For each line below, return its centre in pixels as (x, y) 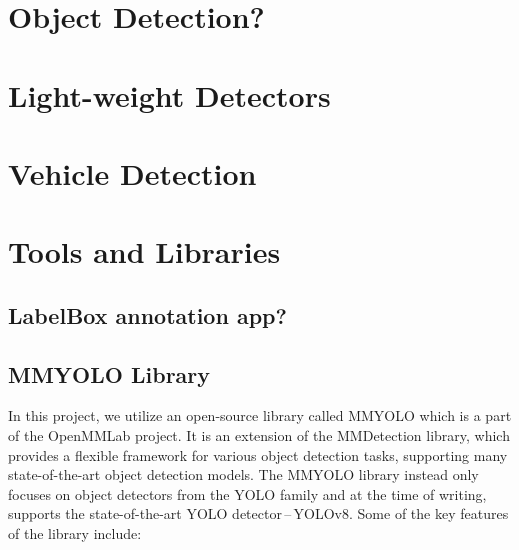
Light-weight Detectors (169, 94)
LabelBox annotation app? (147, 314)
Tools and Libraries (144, 251)
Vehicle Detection (132, 172)
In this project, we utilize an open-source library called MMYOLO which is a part (260, 415)
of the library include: (75, 533)
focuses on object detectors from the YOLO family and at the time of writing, (247, 493)
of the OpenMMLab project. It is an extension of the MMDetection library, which (259, 435)
